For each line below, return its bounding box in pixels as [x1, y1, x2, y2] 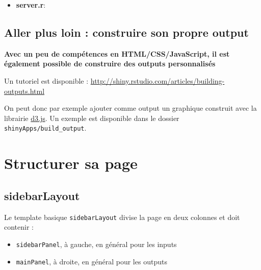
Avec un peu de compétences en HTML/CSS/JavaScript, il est [4, 48, 230, 59]
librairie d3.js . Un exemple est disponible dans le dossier [4, 112, 179, 123]
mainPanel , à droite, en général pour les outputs [16, 256, 167, 266]
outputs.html [4, 85, 45, 96]
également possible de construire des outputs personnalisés [4, 58, 216, 69]
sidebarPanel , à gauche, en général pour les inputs [16, 238, 177, 249]
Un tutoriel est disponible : [4, 75, 89, 86]
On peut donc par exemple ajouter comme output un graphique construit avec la [4, 103, 257, 113]
